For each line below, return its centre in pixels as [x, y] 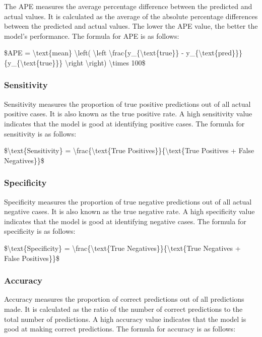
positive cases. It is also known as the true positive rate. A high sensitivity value [128, 114]
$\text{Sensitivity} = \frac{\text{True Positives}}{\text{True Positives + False [129, 150]
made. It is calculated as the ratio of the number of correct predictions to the [123, 309]
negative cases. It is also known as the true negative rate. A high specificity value [129, 211]
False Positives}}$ [32, 258]
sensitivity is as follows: [40, 133]
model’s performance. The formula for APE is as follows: [92, 36]
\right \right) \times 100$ [105, 62]
